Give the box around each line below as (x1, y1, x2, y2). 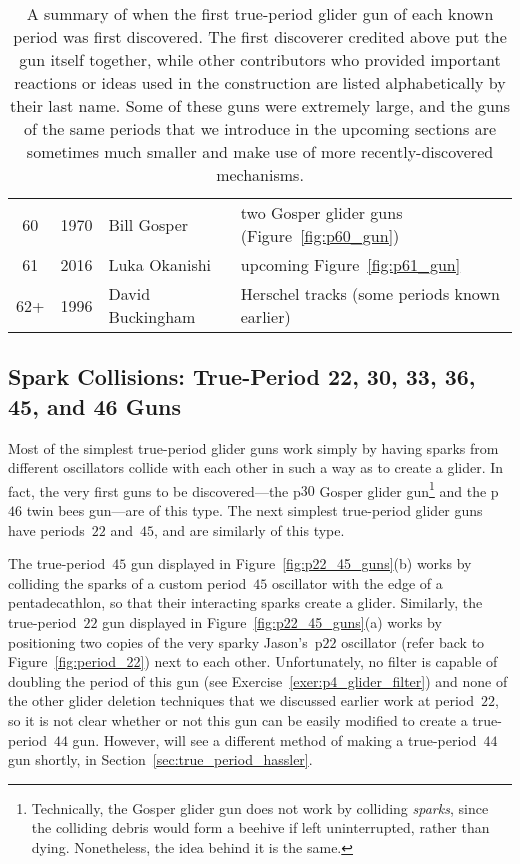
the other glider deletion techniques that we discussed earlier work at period (8, 690, 475, 711)
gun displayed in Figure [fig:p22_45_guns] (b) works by (130, 553, 472, 574)
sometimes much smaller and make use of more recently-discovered (26, 140, 494, 163)
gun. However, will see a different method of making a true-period (72, 729, 477, 750)
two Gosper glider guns (240, 201, 403, 224)
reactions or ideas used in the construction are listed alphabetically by (14, 71, 506, 94)
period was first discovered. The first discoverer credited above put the (13, 25, 507, 48)
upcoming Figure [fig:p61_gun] (240, 253, 461, 276)
